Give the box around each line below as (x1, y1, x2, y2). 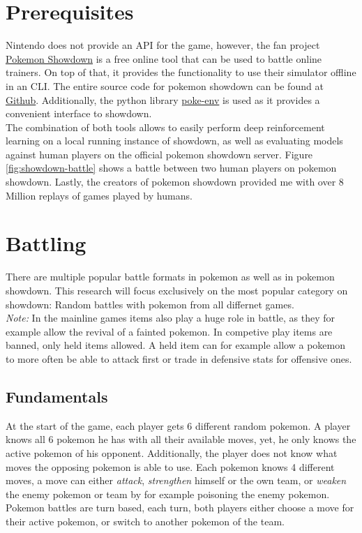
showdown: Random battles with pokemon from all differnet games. (6, 296, 294, 311)
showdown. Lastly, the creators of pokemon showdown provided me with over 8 (6, 174, 344, 189)
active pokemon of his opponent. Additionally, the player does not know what (6, 445, 338, 460)
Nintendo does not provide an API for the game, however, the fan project (6, 38, 320, 52)
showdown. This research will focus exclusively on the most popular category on (6, 283, 348, 297)
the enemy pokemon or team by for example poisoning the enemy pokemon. (6, 486, 330, 501)
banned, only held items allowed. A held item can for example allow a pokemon (6, 338, 345, 352)
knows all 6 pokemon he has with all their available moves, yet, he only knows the (6, 432, 356, 446)
